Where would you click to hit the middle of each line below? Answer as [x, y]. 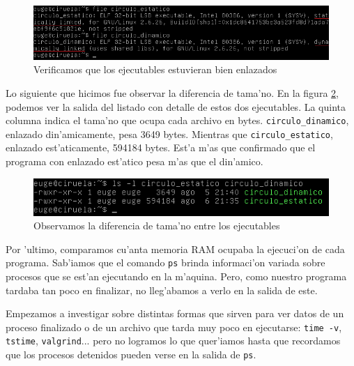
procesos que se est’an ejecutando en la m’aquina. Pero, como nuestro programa [176, 276]
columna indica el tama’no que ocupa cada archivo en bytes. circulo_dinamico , [177, 120]
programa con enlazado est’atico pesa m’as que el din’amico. [134, 161]
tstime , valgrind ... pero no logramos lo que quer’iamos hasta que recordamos [173, 341]
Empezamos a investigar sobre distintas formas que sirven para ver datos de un [175, 313]
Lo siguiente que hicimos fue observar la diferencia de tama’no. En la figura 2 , [172, 92]
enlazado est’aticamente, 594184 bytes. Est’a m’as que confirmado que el [161, 147]
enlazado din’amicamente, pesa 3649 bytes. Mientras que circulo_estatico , [169, 134]
